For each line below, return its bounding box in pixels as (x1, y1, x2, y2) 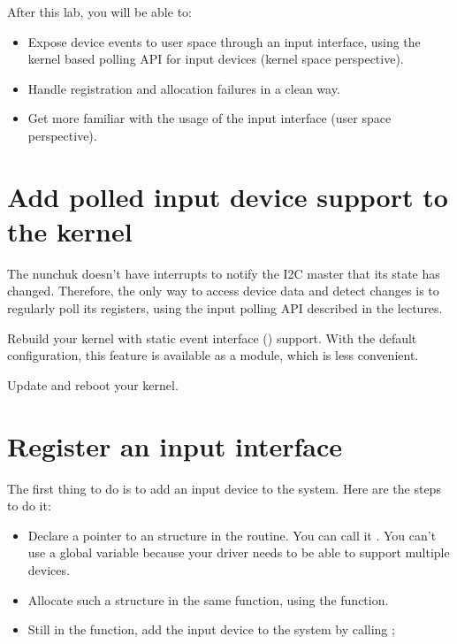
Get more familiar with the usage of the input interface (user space (27, 109, 392, 127)
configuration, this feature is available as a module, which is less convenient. (7, 346, 419, 364)
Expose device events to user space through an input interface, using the (27, 32, 421, 50)
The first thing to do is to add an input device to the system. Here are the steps (7, 479, 441, 497)
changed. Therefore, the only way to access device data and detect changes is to (7, 281, 439, 300)
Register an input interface (7, 427, 343, 464)
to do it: (7, 496, 51, 515)
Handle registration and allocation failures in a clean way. (27, 79, 340, 97)
